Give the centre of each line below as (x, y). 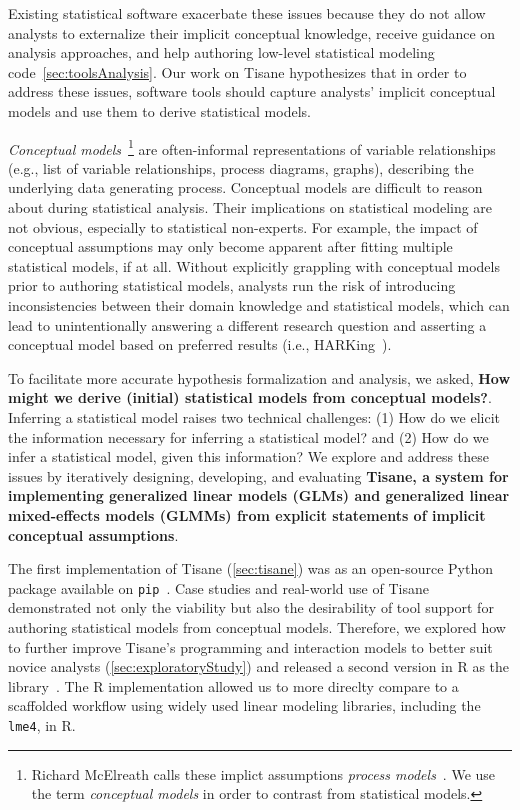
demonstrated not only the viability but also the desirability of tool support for (251, 607)
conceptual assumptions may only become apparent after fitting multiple (230, 246)
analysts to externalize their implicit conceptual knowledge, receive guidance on (252, 32)
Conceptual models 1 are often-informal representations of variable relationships (252, 147)
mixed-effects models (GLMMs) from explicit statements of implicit (247, 514)
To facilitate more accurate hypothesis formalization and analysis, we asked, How (259, 377)
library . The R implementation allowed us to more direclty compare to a (233, 685)
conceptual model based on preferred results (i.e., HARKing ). (200, 344)
